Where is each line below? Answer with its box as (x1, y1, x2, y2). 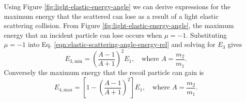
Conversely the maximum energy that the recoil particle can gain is (4, 67, 204, 77)
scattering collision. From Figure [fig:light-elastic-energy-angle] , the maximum (4, 20, 234, 30)
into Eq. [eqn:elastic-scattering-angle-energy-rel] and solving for (28, 39, 215, 49)
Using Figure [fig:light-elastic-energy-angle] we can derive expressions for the (4, 1, 231, 11)
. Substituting (186, 29, 227, 40)
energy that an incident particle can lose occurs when (4, 29, 162, 40)
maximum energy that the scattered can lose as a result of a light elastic (4, 11, 219, 21)
